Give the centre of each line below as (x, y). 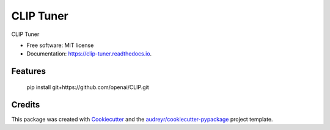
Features (28, 71)
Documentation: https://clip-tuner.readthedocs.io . (89, 54)
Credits (26, 105)
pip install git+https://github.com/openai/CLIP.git (88, 87)
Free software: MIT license (60, 45)
